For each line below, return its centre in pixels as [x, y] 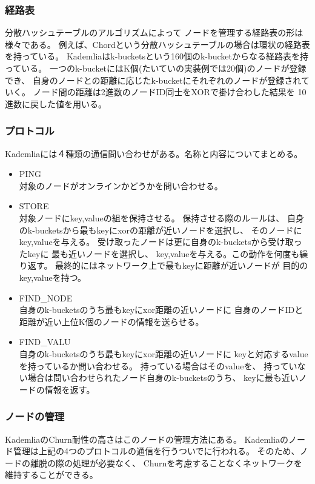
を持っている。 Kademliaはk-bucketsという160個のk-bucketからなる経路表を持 [157, 56]
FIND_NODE [46, 297]
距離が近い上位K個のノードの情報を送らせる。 [111, 321]
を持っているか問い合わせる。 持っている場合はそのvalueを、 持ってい [158, 365]
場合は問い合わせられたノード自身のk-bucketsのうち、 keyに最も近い [163, 378]
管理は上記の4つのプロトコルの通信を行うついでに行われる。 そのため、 [156, 451]
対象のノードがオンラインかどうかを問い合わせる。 [121, 185]
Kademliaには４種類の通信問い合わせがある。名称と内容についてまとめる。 [154, 153]
